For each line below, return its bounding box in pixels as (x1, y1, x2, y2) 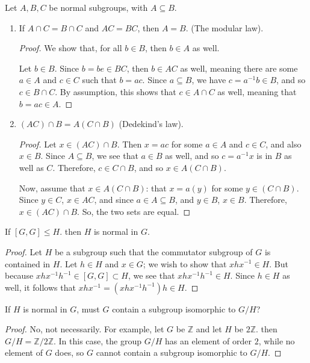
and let (196, 323, 222, 335)
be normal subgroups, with (49, 1, 148, 13)
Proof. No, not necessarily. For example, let (5, 323, 164, 335)
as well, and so (165, 149, 219, 162)
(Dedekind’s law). (119, 117, 184, 130)
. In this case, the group (54, 334, 142, 347)
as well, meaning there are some (180, 61, 298, 74)
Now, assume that (19, 181, 85, 194)
